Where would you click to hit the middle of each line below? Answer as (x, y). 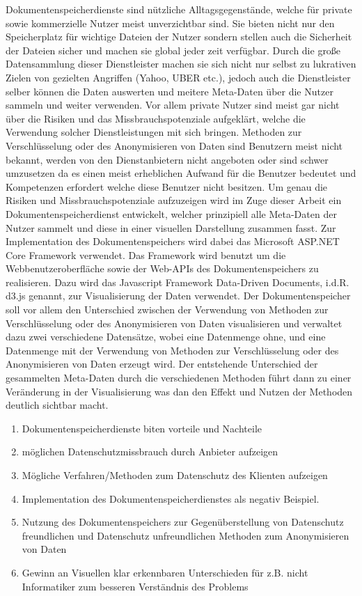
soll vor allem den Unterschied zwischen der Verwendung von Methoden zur (167, 309)
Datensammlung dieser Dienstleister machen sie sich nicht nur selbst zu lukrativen (181, 64)
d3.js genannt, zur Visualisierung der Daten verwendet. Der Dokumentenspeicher (178, 296)
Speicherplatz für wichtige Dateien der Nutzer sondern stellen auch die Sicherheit (179, 37)
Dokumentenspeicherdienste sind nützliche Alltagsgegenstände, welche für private (179, 9)
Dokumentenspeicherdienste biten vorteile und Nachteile (142, 428)
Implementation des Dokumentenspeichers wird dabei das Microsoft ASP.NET (173, 241)
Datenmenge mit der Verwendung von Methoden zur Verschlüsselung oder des (172, 350)
